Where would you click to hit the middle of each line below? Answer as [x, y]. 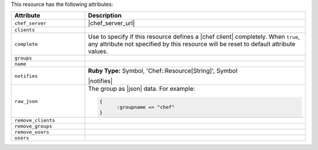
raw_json [26, 101]
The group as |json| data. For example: [142, 89]
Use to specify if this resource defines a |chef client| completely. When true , [194, 37]
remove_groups [33, 126]
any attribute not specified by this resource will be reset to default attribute [192, 44]
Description [105, 16]
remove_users [32, 132]
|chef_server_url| [112, 23]
